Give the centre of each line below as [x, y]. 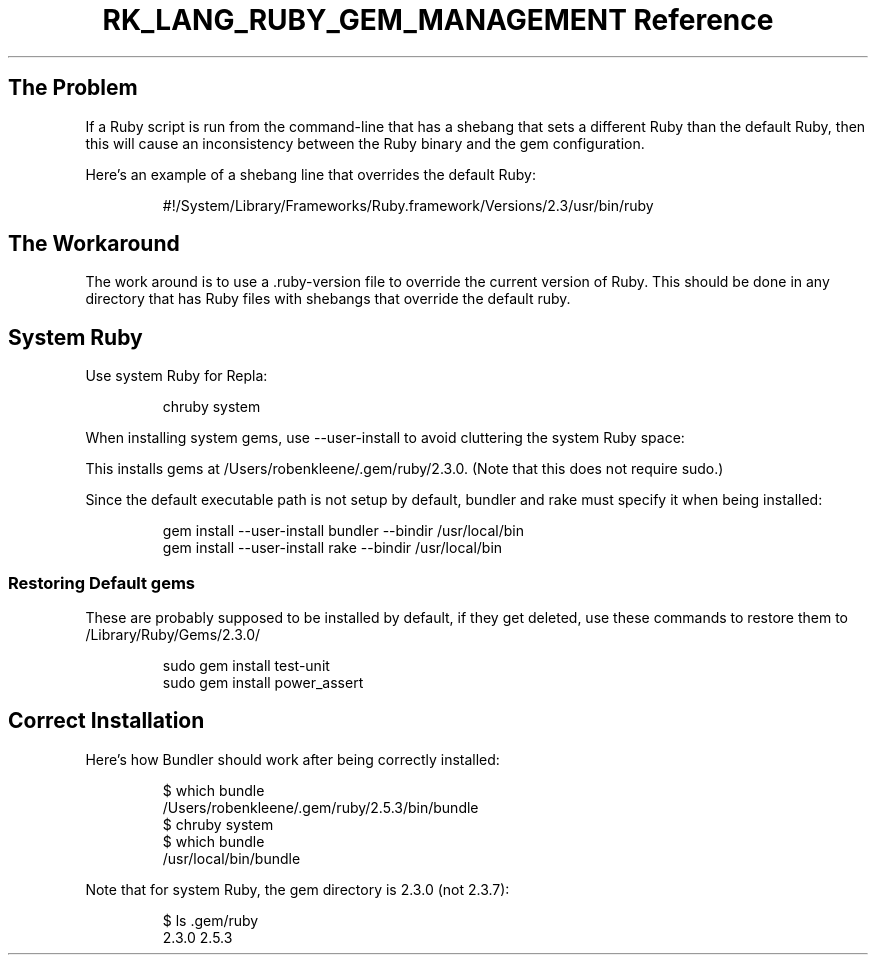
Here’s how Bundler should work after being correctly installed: [292, 759]
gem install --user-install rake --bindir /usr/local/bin [332, 548]
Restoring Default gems [102, 582]
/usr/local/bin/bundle [231, 858]
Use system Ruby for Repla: [176, 376]
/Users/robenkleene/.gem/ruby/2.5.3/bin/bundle [320, 807]
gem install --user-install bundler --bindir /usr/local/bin [343, 531]
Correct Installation [106, 721]
